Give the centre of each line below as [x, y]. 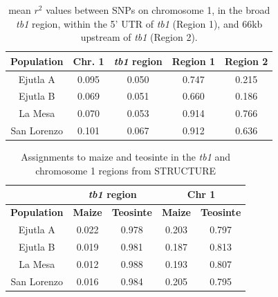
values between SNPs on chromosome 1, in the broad [158, 10]
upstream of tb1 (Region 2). [139, 37]
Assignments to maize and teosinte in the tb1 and [126, 157]
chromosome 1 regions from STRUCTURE [126, 170]
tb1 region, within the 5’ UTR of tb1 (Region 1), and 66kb [139, 23]
